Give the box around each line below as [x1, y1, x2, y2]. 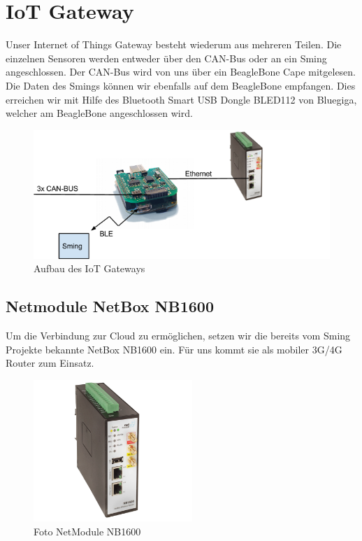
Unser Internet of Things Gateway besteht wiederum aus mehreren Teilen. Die [6, 37, 342, 52]
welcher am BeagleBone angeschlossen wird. [6, 106, 193, 120]
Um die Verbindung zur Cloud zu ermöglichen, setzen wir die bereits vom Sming [6, 328, 351, 343]
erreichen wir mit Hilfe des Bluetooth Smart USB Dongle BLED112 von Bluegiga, [6, 92, 357, 106]
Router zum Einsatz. [6, 356, 94, 370]
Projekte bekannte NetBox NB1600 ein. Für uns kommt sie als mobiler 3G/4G [6, 342, 342, 356]
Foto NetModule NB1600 [34, 524, 141, 538]
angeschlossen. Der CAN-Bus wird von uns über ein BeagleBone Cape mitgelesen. [6, 64, 356, 79]
